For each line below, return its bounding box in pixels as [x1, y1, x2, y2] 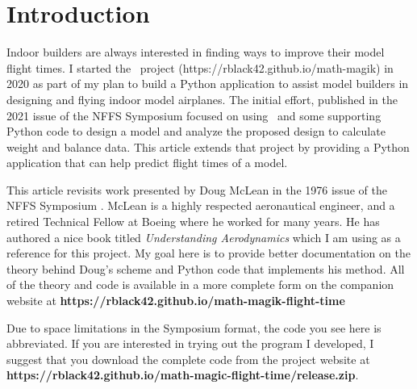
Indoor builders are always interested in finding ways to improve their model [6, 44, 385, 61]
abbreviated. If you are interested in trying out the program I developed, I [6, 335, 374, 352]
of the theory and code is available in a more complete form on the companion [6, 276, 394, 293]
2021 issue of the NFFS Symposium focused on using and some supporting [6, 107, 382, 123]
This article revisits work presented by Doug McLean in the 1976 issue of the [6, 181, 387, 198]
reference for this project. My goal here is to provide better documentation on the [6, 245, 411, 261]
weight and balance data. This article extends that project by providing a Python [6, 138, 410, 155]
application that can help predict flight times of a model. [6, 154, 288, 171]
